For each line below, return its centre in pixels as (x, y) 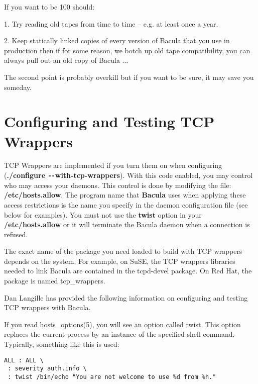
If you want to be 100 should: (49, 7)
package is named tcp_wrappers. (55, 281)
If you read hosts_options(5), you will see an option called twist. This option (122, 324)
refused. (16, 234)
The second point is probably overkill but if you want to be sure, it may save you (129, 77)
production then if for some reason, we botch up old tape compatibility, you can (127, 50)
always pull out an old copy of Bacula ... (66, 60)
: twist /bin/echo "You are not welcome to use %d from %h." (112, 377)
